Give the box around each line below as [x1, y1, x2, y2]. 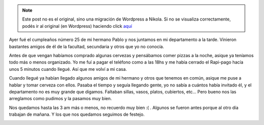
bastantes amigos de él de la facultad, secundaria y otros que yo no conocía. [9, 43, 164, 49]
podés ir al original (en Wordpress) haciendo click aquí [22, 23, 132, 29]
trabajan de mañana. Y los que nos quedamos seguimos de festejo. [9, 111, 145, 117]
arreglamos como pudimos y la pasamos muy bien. [9, 96, 112, 102]
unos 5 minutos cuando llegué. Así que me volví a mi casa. [9, 66, 127, 72]
